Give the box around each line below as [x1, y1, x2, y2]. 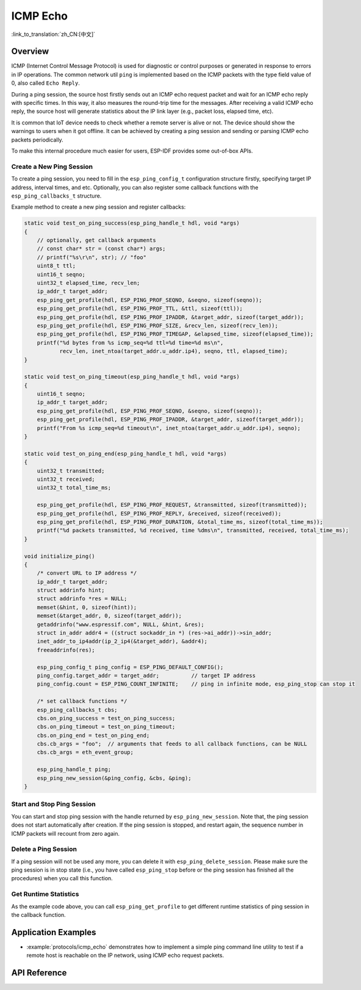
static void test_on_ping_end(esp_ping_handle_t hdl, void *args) [24, 450, 227, 457]
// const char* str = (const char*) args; [37, 245, 166, 253]
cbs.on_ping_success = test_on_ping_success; [37, 714, 176, 722]
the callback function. [11, 911, 66, 919]
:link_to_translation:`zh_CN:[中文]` [11, 30, 96, 38]
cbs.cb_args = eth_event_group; [37, 749, 134, 756]
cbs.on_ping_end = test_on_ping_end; [37, 732, 150, 739]
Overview [11, 46, 49, 57]
